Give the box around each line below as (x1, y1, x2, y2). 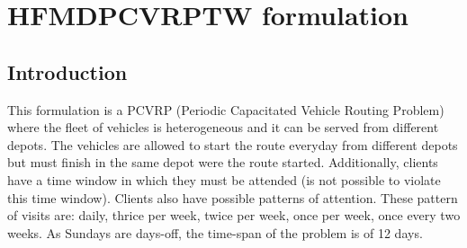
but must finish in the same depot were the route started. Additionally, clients (7, 153, 438, 172)
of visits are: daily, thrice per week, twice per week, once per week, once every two (7, 206, 461, 225)
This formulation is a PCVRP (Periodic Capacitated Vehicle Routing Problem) (7, 100, 445, 119)
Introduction (7, 58, 128, 85)
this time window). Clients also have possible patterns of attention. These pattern (7, 188, 458, 207)
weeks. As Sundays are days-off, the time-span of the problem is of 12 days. (7, 223, 423, 242)
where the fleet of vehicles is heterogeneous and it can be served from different (7, 118, 439, 137)
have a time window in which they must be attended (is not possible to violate (7, 170, 441, 189)
